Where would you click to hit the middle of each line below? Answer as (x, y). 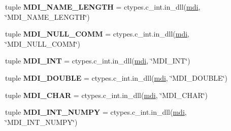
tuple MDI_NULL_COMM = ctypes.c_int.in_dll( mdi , (97, 34)
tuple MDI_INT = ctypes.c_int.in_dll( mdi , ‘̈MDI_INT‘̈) (98, 61)
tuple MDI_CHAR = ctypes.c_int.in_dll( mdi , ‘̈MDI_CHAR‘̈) (107, 95)
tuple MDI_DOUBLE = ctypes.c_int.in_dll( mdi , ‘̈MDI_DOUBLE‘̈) (116, 77)
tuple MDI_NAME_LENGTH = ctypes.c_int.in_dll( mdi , (103, 7)
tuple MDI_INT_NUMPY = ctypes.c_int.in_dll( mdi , (96, 112)
